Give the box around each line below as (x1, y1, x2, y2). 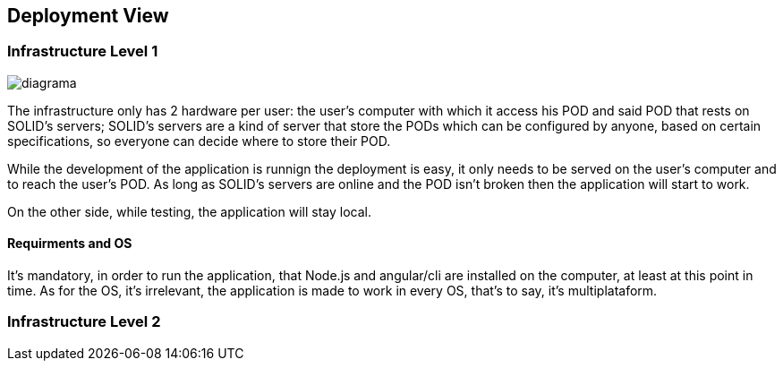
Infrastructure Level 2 (7, 312, 161, 331)
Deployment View (7, 4, 169, 27)
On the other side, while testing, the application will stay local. (7, 203, 371, 219)
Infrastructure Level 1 (7, 42, 158, 61)
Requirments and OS (7, 235, 132, 252)
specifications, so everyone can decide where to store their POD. (7, 133, 391, 149)
